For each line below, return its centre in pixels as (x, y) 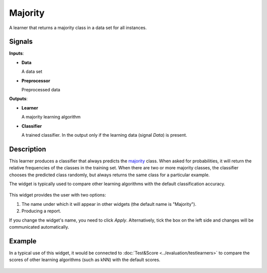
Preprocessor (36, 80)
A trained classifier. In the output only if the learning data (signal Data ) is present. (104, 135)
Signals (21, 42)
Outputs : (19, 99)
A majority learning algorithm (51, 117)
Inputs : (17, 53)
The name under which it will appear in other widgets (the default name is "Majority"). (109, 204)
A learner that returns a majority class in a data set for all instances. (78, 28)
